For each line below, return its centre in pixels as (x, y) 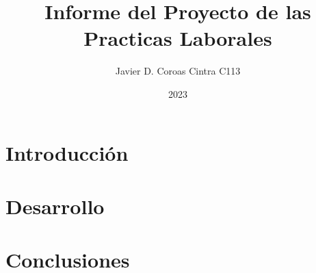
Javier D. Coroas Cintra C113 (178, 71)
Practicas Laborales (178, 38)
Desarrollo (55, 206)
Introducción (67, 152)
